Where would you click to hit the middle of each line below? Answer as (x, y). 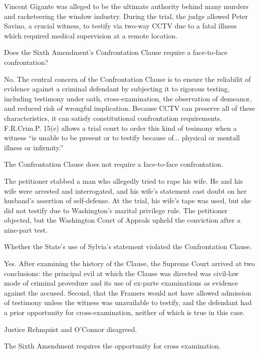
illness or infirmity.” (34, 147)
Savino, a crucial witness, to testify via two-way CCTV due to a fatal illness (121, 26)
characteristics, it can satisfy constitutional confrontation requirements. (113, 118)
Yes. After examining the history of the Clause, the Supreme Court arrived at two (129, 263)
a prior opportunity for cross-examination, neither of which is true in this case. (125, 312)
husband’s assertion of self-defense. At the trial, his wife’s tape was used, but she (128, 200)
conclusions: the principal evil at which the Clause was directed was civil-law (122, 273)
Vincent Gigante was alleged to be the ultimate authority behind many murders (126, 6)
